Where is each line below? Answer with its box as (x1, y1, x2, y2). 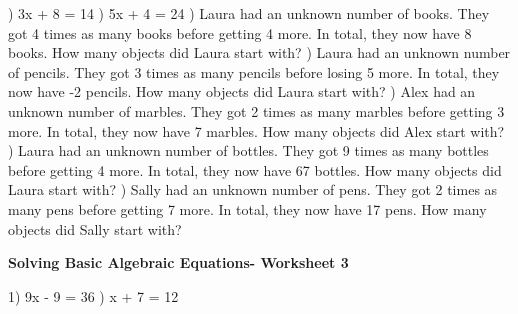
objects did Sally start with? (8, 218, 182, 239)
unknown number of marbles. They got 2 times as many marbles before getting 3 (8, 100, 505, 121)
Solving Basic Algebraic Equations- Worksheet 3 (8, 252, 349, 273)
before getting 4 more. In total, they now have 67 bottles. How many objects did (8, 159, 502, 180)
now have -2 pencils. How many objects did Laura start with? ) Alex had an (8, 81, 476, 102)
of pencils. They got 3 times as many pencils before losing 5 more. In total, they (8, 61, 500, 82)
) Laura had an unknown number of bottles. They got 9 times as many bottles (8, 140, 489, 161)
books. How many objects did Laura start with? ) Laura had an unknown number (8, 42, 511, 63)
